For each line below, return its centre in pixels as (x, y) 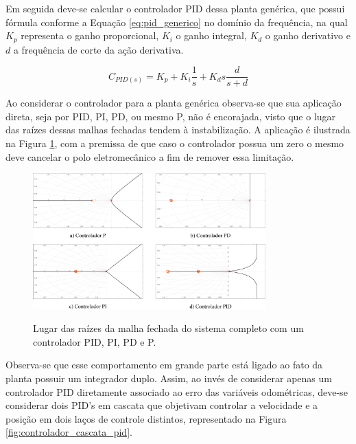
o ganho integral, (211, 35)
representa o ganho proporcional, (90, 35)
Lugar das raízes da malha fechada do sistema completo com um (168, 328)
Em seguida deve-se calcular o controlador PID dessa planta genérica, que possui (175, 8)
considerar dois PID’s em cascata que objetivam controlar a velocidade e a (162, 405)
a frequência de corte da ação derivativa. (98, 49)
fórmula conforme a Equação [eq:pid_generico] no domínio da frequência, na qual (177, 22)
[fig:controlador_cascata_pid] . (69, 432)
